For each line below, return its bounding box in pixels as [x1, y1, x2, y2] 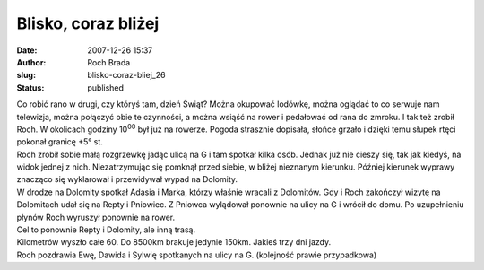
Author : [16, 57, 47, 67]
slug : [16, 70, 36, 81]
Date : [16, 45, 38, 56]
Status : [16, 82, 45, 93]
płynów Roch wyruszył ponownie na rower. [16, 212, 176, 222]
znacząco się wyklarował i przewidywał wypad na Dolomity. [16, 174, 238, 185]
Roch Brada [87, 57, 131, 67]
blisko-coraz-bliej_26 [87, 70, 166, 81]
